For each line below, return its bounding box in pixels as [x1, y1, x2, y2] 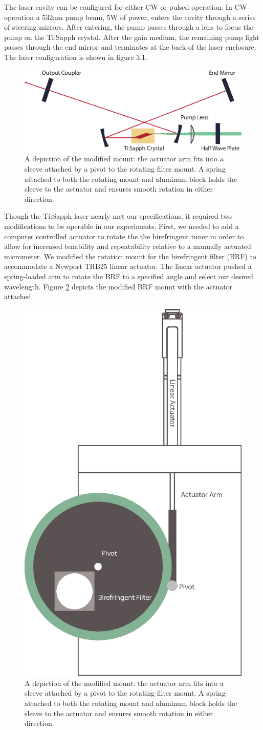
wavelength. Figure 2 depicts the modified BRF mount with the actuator [4, 281, 233, 291]
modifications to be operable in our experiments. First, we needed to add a [4, 220, 239, 231]
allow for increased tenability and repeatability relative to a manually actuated [4, 241, 251, 252]
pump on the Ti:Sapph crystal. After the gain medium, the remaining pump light [4, 31, 259, 42]
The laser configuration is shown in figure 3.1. [4, 51, 147, 62]
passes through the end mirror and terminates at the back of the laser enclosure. [4, 41, 256, 52]
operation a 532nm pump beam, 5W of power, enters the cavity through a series [4, 11, 256, 22]
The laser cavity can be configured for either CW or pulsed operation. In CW [4, 2, 247, 12]
